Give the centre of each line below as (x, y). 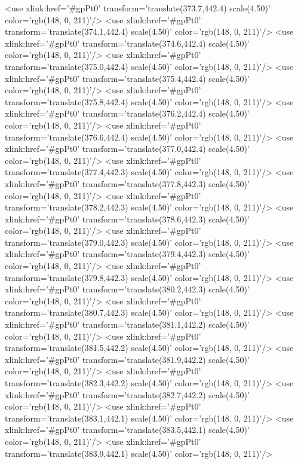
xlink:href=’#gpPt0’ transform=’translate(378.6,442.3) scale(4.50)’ (127, 219)
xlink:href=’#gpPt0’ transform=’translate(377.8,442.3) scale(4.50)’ (127, 183)
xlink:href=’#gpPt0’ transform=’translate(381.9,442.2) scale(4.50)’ (127, 359)
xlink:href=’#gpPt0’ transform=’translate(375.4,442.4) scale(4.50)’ (127, 78)
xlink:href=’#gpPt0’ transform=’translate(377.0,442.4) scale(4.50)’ (127, 149)
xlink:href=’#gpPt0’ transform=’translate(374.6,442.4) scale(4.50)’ (127, 43)
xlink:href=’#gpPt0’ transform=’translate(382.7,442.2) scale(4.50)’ (127, 394)
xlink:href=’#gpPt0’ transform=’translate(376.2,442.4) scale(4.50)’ (127, 113)
